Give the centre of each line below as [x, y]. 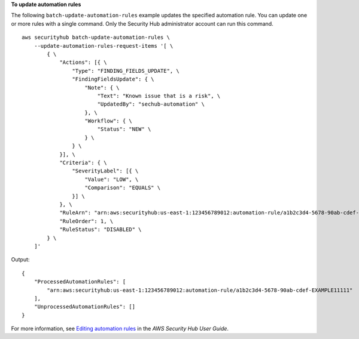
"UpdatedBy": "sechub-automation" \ [151, 104]
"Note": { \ [102, 87]
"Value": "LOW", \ [112, 179]
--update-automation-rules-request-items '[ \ [104, 46]
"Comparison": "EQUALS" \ [123, 188]
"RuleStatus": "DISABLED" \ [101, 229]
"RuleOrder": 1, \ [86, 221]
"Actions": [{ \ [83, 62]
